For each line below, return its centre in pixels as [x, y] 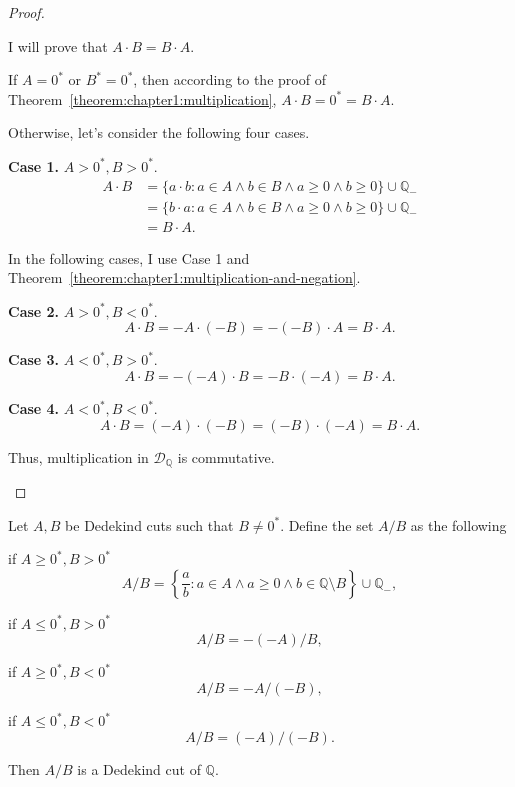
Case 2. [34, 310]
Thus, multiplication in [78, 456]
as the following [458, 524]
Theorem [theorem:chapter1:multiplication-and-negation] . [184, 277]
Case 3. [34, 359]
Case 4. [34, 408]
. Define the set [327, 524]
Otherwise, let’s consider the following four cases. [159, 132]
